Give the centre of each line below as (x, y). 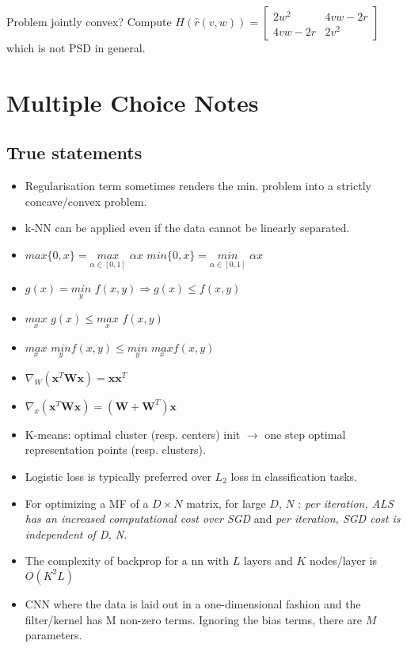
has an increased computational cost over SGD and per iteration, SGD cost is (213, 518)
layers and (268, 560)
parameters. (53, 635)
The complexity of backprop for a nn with (127, 560)
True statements (74, 152)
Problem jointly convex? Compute (89, 21)
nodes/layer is (343, 560)
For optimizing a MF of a (87, 503)
